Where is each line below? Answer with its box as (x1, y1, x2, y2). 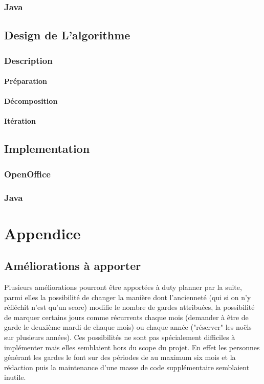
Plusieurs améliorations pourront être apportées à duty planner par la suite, (4, 282, 242, 292)
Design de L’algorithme (4, 27, 130, 43)
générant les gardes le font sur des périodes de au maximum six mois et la (4, 352, 236, 363)
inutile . (4, 372, 26, 382)
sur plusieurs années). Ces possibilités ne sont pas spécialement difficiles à (4, 332, 235, 343)
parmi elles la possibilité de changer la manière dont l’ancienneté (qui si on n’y (4, 291, 251, 302)
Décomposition (4, 96, 58, 106)
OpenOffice (4, 167, 51, 180)
